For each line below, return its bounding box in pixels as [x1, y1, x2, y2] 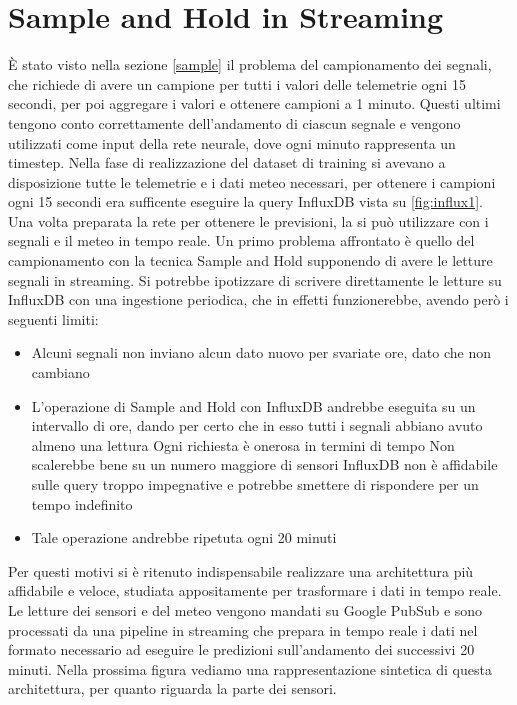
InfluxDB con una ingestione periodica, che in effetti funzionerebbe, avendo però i [8, 289, 509, 310]
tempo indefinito [31, 493, 133, 514]
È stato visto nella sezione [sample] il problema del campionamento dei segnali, [8, 54, 492, 75]
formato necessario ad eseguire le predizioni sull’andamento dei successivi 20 [8, 639, 475, 660]
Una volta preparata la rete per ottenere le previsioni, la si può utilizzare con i [8, 210, 489, 231]
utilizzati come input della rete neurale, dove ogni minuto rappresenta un [8, 132, 456, 153]
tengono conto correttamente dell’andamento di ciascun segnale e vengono [8, 112, 461, 133]
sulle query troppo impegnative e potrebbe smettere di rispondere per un [31, 474, 479, 494]
